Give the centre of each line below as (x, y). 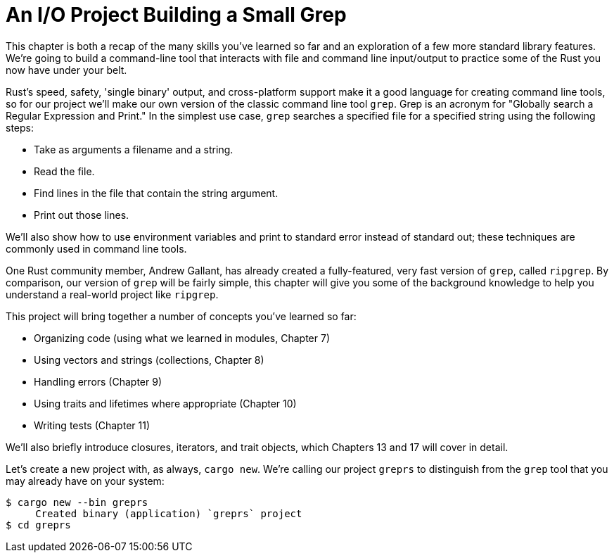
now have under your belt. (66, 70)
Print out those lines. (82, 215)
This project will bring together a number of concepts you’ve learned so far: (181, 316)
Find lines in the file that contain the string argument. (156, 193)
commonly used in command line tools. (96, 248)
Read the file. (64, 171)
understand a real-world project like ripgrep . (112, 294)
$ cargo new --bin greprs (77, 502)
